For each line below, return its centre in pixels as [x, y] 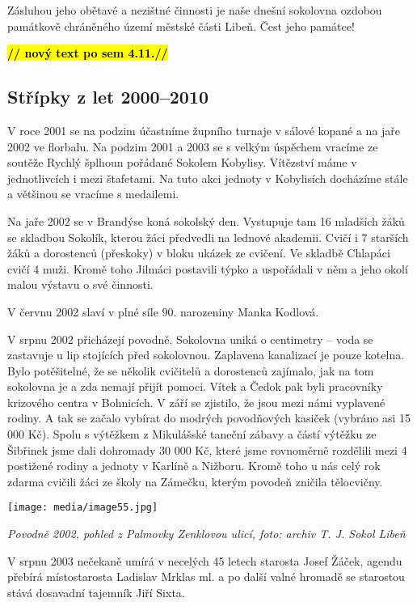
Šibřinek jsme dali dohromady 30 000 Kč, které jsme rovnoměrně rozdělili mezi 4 [207, 449]
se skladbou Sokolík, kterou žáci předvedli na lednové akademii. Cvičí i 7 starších [208, 237]
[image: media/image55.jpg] [83, 508]
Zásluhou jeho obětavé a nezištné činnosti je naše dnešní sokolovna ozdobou [195, 10]
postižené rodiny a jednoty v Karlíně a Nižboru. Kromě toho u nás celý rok [194, 466]
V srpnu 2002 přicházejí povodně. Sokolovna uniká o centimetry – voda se [190, 339]
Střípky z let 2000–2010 [108, 97]
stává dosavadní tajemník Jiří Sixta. [96, 592]
